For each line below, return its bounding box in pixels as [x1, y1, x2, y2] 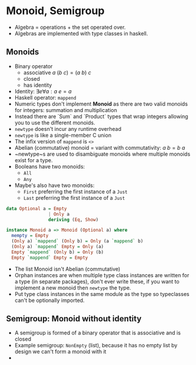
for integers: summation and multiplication [14, 106, 118, 113]
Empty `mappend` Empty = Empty [11, 255, 88, 261]
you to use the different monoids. [14, 119, 95, 126]
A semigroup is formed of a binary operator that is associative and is [14, 329, 181, 337]
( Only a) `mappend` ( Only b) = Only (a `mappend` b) [11, 238, 144, 244]
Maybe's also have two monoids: [14, 182, 95, 189]
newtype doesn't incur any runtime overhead [14, 125, 122, 132]
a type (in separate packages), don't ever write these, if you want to [14, 278, 180, 285]
